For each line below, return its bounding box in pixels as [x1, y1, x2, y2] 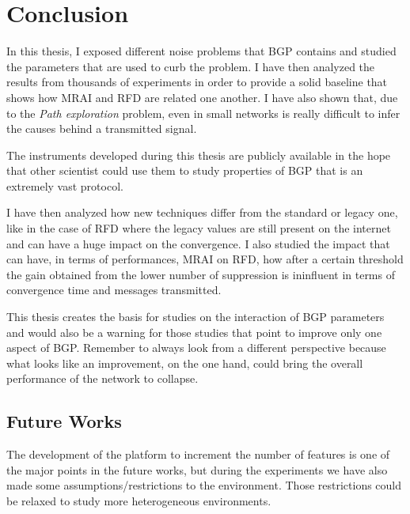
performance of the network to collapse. [6, 370, 199, 387]
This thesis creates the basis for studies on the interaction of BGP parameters [6, 308, 385, 325]
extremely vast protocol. [6, 177, 123, 194]
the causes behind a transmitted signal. [6, 120, 197, 137]
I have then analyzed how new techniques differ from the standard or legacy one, [6, 204, 398, 221]
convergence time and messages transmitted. [6, 282, 222, 298]
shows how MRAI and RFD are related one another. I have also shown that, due [6, 89, 398, 105]
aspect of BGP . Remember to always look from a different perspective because [6, 339, 386, 356]
